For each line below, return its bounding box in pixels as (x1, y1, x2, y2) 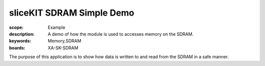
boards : (9, 44, 26, 51)
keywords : (9, 38, 31, 44)
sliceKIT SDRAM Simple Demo (9, 7, 134, 18)
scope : (9, 24, 24, 30)
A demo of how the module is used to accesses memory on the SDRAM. (48, 31, 194, 37)
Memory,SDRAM (48, 38, 81, 44)
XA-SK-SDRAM (48, 44, 79, 51)
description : (9, 31, 35, 37)
